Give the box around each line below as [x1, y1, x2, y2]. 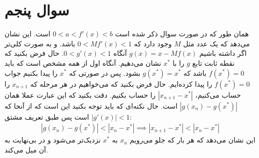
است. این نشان [4, 28, 50, 39]
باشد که [183, 67, 207, 78]
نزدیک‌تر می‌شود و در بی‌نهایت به [4, 135, 101, 145]
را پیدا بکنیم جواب [4, 67, 58, 78]
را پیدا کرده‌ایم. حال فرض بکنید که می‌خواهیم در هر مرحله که [30, 78, 213, 89]
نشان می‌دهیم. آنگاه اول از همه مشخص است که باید [4, 57, 161, 68]
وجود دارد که [134, 38, 172, 48]
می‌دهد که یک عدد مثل [183, 38, 250, 48]
